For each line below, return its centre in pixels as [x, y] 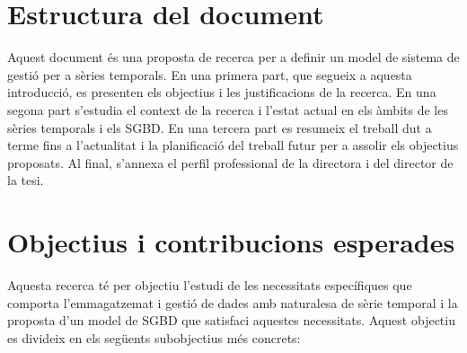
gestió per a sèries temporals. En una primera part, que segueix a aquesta [210, 74]
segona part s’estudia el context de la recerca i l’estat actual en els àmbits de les [228, 109]
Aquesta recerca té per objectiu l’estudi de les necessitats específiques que [210, 285]
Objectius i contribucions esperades [231, 242]
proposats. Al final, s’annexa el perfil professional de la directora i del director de [230, 162]
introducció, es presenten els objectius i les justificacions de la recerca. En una [222, 92]
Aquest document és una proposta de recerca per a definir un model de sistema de [233, 57]
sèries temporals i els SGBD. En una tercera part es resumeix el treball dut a [220, 127]
